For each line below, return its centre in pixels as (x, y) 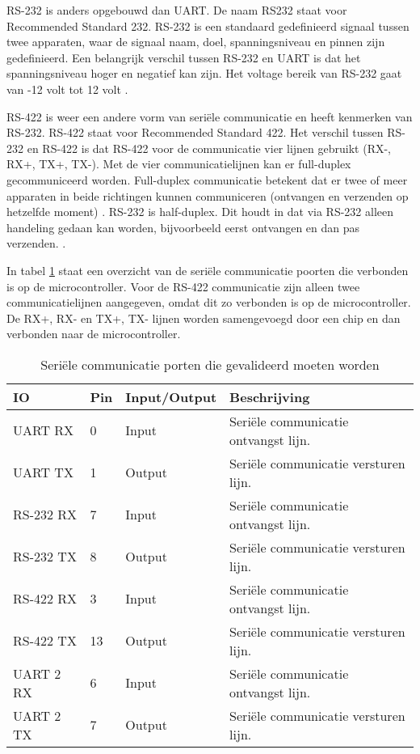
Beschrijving (270, 396)
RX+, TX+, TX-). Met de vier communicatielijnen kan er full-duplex (179, 164)
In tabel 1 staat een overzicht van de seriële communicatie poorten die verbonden (208, 270)
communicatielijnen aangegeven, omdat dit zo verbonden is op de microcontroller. (209, 302)
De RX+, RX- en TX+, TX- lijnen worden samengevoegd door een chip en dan (204, 318)
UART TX (43, 472)
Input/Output (171, 396)
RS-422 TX (45, 641)
